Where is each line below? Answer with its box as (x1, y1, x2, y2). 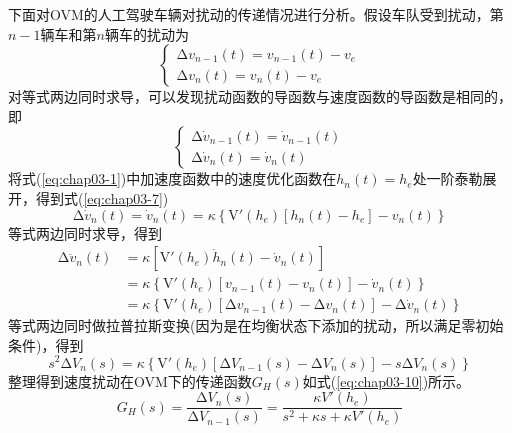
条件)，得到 (8, 334, 84, 355)
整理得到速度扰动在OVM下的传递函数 (8, 370, 252, 391)
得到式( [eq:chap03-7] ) (35, 187, 169, 208)
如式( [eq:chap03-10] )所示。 (302, 370, 471, 391)
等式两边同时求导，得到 (8, 222, 162, 243)
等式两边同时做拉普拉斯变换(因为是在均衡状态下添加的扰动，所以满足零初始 (8, 315, 504, 336)
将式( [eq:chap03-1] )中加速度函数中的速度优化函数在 (8, 168, 337, 189)
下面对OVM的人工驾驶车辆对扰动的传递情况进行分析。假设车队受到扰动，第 (8, 4, 504, 24)
